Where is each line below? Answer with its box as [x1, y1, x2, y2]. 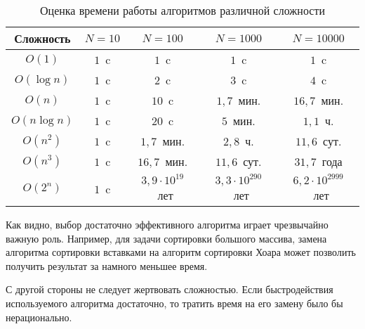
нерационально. [6, 309, 72, 324]
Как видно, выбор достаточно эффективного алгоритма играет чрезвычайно [6, 217, 328, 231]
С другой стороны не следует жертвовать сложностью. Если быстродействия [6, 282, 333, 297]
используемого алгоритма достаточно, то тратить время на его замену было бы [6, 295, 343, 310]
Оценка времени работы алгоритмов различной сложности [40, 2, 325, 18]
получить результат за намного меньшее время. [6, 258, 208, 273]
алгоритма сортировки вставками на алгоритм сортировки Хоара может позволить [6, 245, 356, 259]
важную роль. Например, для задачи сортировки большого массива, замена [6, 231, 327, 245]
